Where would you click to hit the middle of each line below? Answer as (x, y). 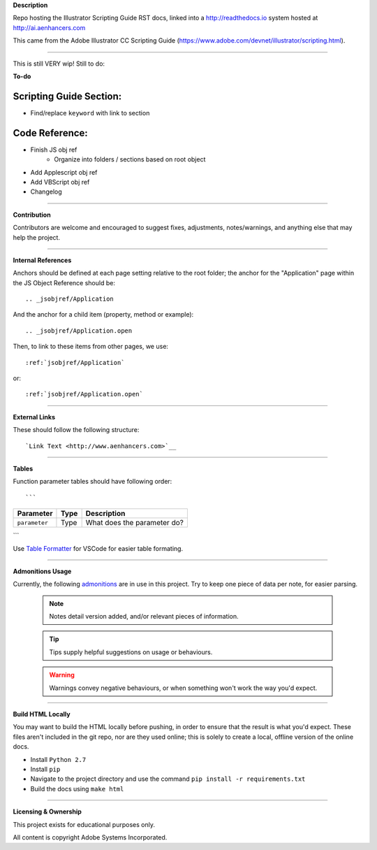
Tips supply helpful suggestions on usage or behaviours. (131, 652)
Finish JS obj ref (54, 150)
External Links (34, 417)
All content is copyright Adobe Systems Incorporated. (90, 837)
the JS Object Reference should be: (64, 282)
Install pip (45, 769)
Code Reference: (51, 133)
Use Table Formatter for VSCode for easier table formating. (98, 548)
